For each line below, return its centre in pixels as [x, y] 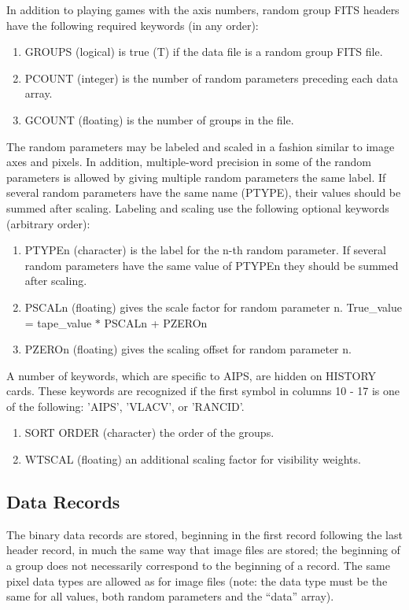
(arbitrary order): [48, 223]
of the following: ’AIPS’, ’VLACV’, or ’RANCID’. [125, 406]
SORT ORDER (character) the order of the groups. [149, 433]
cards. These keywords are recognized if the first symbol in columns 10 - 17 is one [203, 391]
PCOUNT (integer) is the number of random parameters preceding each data [212, 78]
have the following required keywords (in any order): [133, 25]
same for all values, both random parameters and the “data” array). [170, 596]
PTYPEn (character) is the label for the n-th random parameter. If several [205, 250]
